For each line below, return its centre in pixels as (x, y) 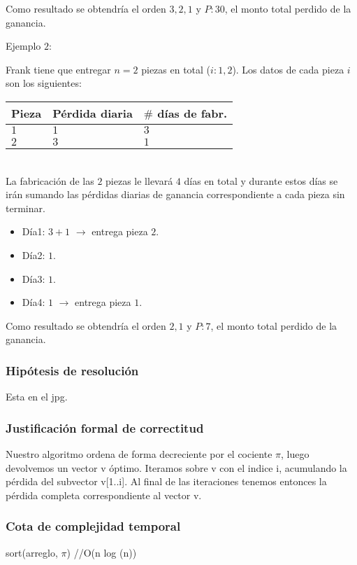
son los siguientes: (44, 83)
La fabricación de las (50, 180)
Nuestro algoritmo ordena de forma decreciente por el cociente (139, 453)
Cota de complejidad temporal (93, 526)
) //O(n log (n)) (102, 552)
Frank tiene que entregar (58, 69)
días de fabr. (192, 113)
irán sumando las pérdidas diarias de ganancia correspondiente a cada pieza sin (175, 194)
